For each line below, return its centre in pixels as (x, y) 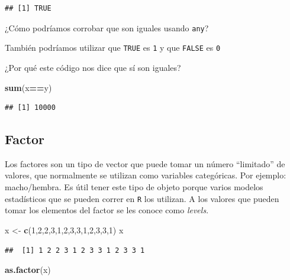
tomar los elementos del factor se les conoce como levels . (107, 210)
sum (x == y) (28, 87)
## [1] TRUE (28, 8)
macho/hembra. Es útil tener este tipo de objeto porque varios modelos (134, 187)
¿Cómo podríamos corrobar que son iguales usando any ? (107, 27)
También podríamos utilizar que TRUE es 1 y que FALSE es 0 (113, 48)
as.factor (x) (28, 270)
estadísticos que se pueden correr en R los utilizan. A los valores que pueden (142, 198)
